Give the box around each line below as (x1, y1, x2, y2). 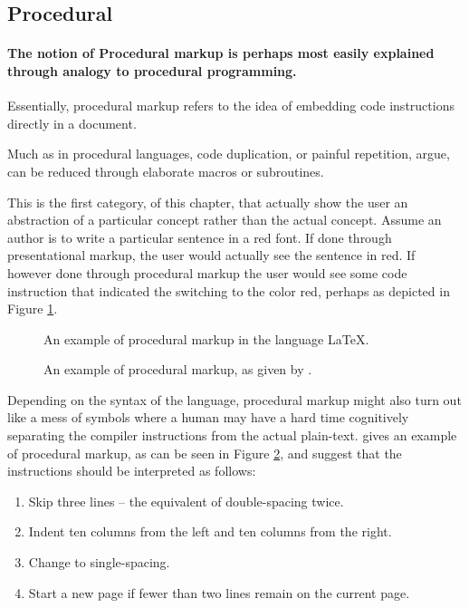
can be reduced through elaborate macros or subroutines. (7, 161, 324, 180)
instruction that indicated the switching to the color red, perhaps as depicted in (7, 281, 450, 300)
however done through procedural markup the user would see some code (7, 263, 407, 282)
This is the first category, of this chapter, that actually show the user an (7, 192, 408, 211)
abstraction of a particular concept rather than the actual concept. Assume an (7, 210, 442, 229)
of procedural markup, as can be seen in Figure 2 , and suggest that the (7, 443, 402, 462)
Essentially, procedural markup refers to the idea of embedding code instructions (7, 96, 455, 115)
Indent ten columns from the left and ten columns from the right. (28, 522, 392, 541)
